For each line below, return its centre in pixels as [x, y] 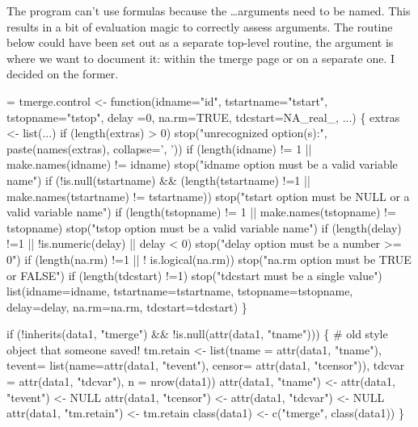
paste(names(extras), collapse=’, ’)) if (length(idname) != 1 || [159, 148]
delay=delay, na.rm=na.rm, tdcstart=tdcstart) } [127, 306]
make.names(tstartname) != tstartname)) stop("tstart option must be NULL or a [208, 196]
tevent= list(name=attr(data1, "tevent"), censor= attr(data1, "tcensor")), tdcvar [206, 365]
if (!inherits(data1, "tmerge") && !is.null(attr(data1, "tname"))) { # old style [197, 334]
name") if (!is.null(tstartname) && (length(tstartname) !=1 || [158, 180]
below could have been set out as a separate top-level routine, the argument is [200, 42]
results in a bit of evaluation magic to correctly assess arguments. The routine [200, 26]
